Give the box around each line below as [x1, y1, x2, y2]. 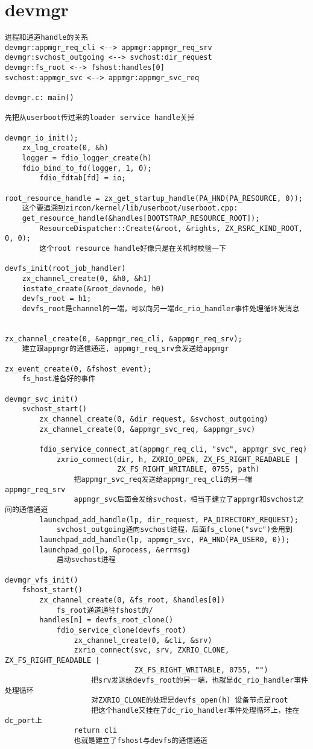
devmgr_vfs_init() [5, 575, 78, 584]
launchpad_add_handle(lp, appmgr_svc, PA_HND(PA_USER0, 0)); [39, 535, 290, 544]
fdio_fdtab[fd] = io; [39, 174, 126, 183]
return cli [74, 726, 118, 735]
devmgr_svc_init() [5, 394, 78, 403]
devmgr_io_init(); [5, 133, 78, 142]
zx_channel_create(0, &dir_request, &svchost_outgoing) [39, 415, 268, 424]
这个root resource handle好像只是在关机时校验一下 [39, 244, 226, 253]
